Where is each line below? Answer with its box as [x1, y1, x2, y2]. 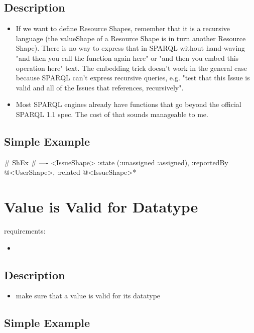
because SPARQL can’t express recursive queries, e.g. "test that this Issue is [16, 72, 250, 83]
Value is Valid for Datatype [4, 196, 198, 217]
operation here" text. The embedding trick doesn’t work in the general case [16, 62, 247, 73]
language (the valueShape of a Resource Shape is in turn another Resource [16, 33, 246, 43]
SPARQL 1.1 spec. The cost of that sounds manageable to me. [16, 108, 208, 119]
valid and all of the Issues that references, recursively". [16, 82, 184, 92]
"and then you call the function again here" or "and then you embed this [16, 52, 239, 63]
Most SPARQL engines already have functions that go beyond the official [16, 99, 241, 109]
